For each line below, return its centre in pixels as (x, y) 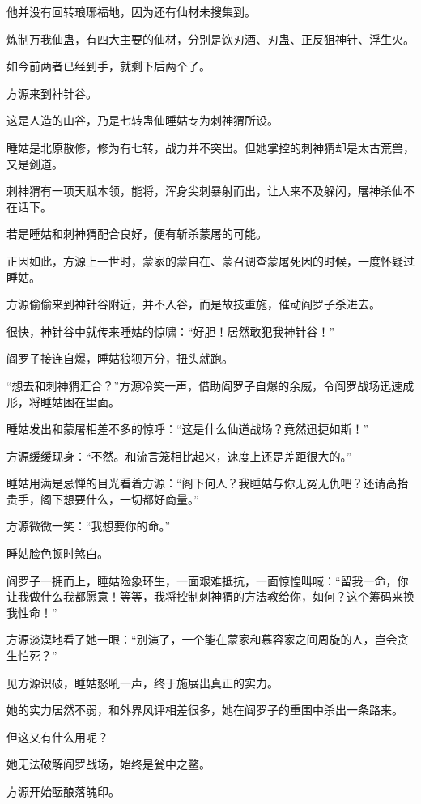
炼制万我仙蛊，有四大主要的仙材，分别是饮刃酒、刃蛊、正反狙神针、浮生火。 (210, 38)
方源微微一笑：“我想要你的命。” (89, 526)
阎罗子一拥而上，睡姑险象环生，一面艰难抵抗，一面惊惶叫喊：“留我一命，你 (208, 580)
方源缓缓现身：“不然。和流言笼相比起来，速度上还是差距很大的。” (179, 455)
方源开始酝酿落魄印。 (63, 791)
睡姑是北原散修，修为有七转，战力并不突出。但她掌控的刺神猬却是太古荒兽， (210, 147)
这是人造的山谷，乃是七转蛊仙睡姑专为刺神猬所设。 (142, 120)
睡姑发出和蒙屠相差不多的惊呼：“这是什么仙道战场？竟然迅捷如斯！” (188, 429)
